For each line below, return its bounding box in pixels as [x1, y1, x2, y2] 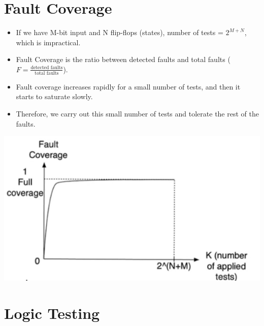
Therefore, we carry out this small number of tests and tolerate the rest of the [16, 108, 259, 118]
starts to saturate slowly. [16, 91, 93, 102]
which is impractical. [16, 37, 81, 47]
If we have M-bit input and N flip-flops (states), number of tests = [16, 27, 223, 38]
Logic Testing [4, 303, 100, 323]
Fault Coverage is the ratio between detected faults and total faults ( [16, 54, 230, 65]
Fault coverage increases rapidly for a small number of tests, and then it [16, 81, 241, 92]
